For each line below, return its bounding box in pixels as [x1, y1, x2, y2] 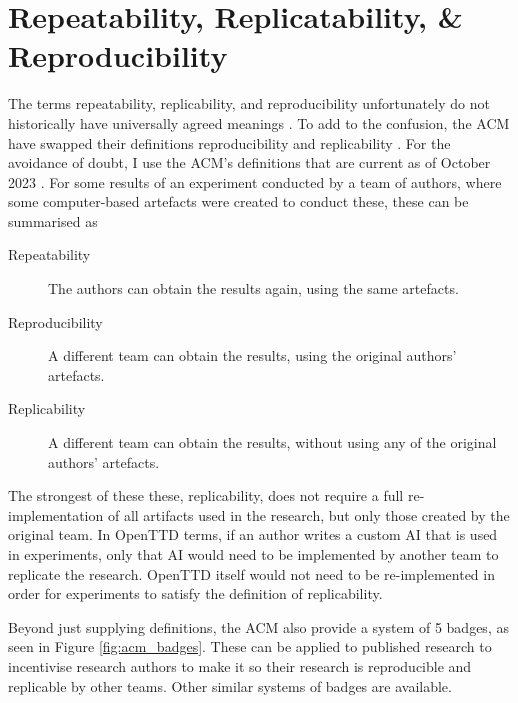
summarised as [8, 210, 98, 231]
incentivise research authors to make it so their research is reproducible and [8, 655, 472, 676]
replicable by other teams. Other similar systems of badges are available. [8, 675, 452, 696]
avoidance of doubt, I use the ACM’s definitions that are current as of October [8, 152, 491, 173]
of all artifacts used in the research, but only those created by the [107, 504, 510, 525]
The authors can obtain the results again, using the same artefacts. [48, 278, 459, 299]
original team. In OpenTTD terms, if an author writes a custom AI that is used [8, 524, 498, 545]
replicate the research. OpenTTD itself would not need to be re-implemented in [8, 563, 495, 584]
